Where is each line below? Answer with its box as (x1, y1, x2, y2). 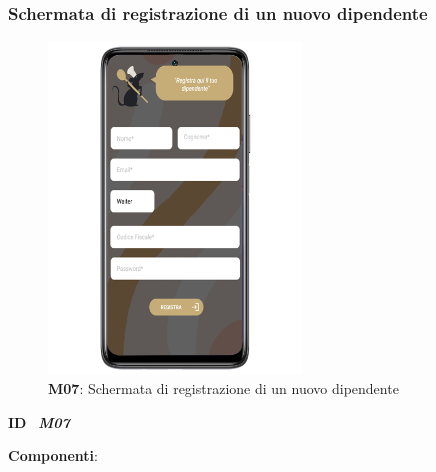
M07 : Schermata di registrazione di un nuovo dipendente (48, 378, 399, 399)
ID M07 (8, 411, 70, 432)
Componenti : (8, 445, 98, 466)
